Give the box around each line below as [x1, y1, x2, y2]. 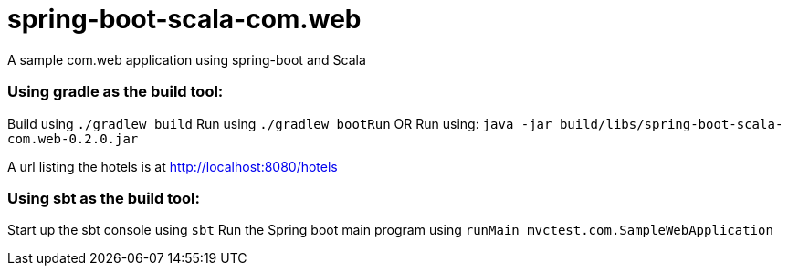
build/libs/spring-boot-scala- [559, 116, 783, 131]
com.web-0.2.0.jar [7, 131, 139, 146]
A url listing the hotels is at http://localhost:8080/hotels [7, 158, 338, 174]
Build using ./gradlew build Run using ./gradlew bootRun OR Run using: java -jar [7, 115, 552, 131]
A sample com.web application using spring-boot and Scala [7, 51, 366, 68]
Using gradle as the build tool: [7, 82, 224, 101]
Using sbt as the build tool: [7, 188, 201, 207]
